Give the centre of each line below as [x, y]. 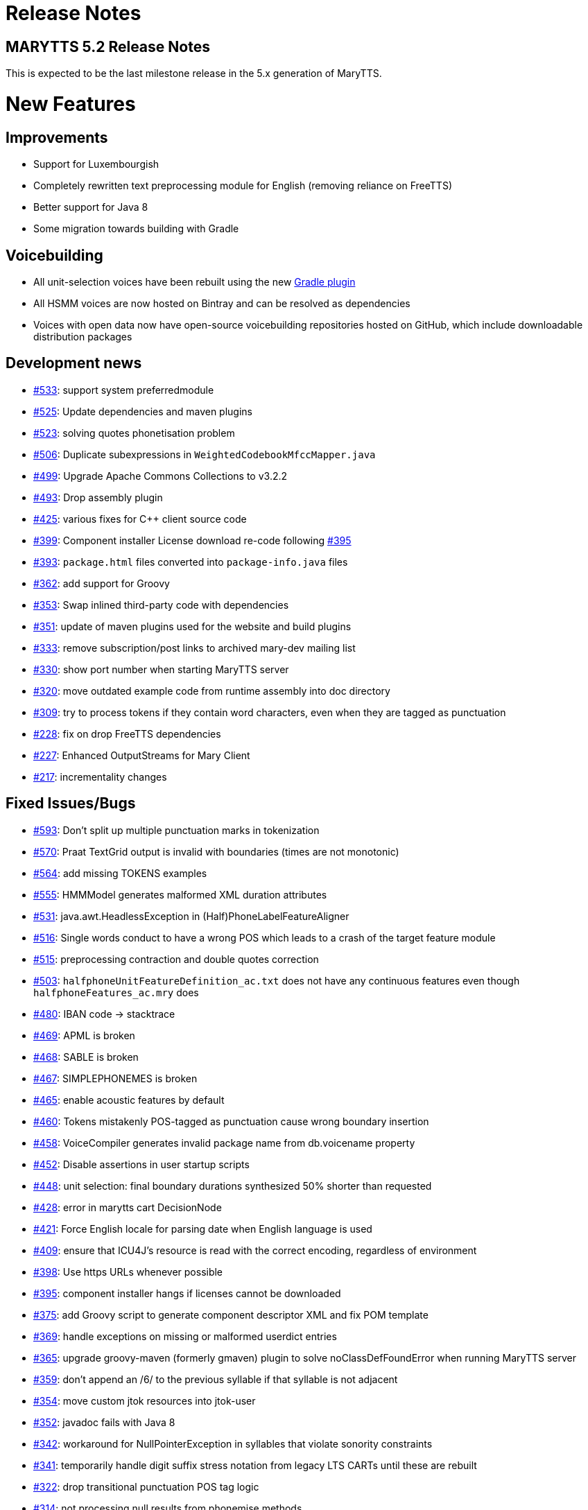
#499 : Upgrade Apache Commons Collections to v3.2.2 [161, 476]
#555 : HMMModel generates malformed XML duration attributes [180, 894]
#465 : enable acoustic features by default [129, 1100]
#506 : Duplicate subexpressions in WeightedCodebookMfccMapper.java [205, 454]
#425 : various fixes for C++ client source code [140, 519]
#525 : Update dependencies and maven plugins [143, 411]
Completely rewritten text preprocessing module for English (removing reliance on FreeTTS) [243, 186]
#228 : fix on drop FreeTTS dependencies [127, 734]
